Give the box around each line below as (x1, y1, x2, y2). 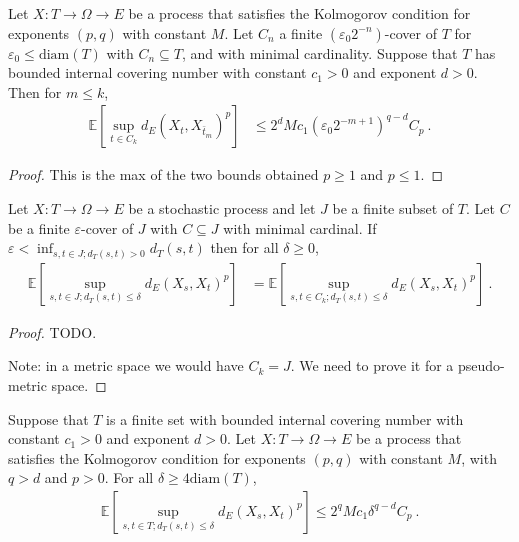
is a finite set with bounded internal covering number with (106, 408, 464, 429)
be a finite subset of (332, 198, 454, 218)
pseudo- (458, 355, 505, 376)
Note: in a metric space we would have (8, 355, 244, 376)
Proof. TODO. (8, 321, 97, 342)
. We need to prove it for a (290, 355, 454, 376)
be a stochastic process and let (128, 198, 316, 218)
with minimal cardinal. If (223, 217, 377, 238)
